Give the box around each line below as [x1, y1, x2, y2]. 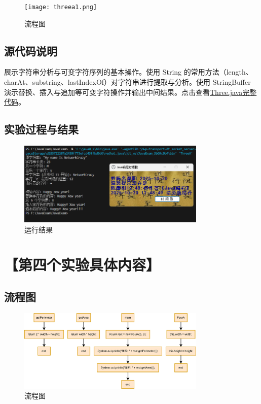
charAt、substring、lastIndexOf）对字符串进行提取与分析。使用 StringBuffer [4, 77, 251, 87]
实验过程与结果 [4, 121, 79, 137]
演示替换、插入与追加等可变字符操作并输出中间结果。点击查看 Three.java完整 [4, 86, 257, 97]
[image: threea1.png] [24, 4, 97, 11]
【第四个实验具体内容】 [4, 254, 161, 275]
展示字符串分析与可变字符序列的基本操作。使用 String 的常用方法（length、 [4, 66, 253, 77]
